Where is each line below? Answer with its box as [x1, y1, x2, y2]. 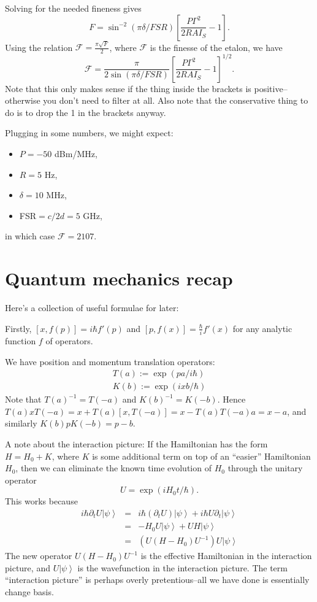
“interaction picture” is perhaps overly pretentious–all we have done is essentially [5, 573, 310, 586]
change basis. [5, 585, 54, 598]
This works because [5, 495, 78, 507]
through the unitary [227, 461, 303, 474]
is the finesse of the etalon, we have [150, 41, 283, 53]
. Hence [217, 393, 246, 406]
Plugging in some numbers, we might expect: [5, 126, 174, 139]
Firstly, [5, 322, 32, 334]
